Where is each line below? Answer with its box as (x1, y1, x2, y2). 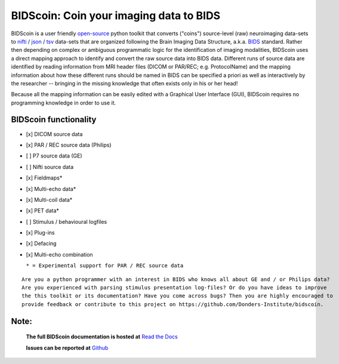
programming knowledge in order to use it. (11, 99, 116, 106)
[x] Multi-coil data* (26, 196, 73, 203)
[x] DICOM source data (26, 130, 83, 137)
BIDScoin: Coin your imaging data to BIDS (11, 9, 221, 22)
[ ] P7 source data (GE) (26, 152, 83, 159)
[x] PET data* (26, 207, 60, 214)
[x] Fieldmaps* (26, 174, 63, 181)
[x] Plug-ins (26, 229, 55, 236)
